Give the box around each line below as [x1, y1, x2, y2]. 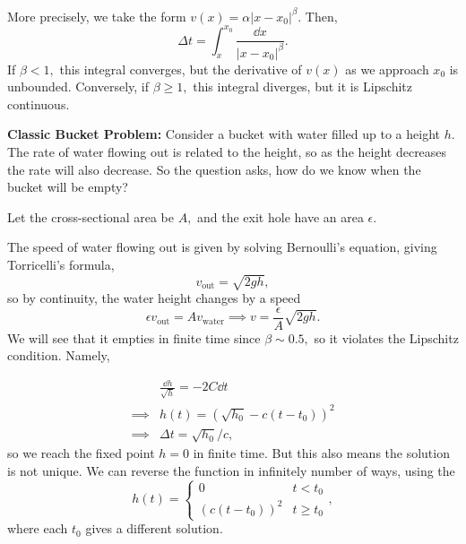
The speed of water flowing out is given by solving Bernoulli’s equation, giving [7, 237, 437, 256]
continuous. [7, 94, 70, 113]
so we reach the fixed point [7, 444, 155, 462]
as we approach [345, 59, 429, 78]
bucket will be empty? [7, 177, 128, 196]
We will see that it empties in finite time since [7, 328, 261, 347]
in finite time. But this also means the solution [193, 444, 450, 462]
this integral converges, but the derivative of [59, 59, 302, 78]
